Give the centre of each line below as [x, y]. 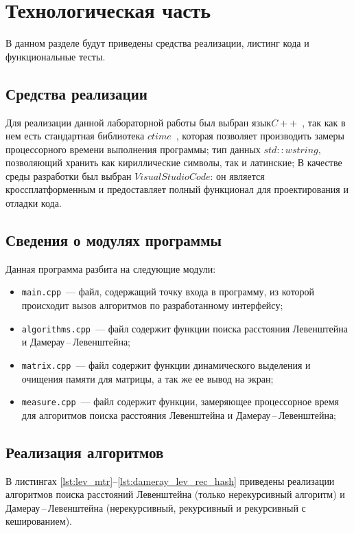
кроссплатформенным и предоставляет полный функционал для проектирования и [177, 189]
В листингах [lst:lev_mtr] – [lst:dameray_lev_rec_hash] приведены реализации [170, 480]
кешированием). [39, 521]
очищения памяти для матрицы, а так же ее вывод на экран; [147, 378]
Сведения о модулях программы [114, 240]
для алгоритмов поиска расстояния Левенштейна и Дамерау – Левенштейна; [179, 415]
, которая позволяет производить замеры [260, 136]
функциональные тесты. [56, 56]
